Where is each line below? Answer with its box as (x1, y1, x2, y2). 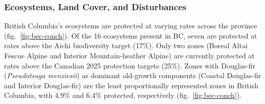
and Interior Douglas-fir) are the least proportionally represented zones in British (4, 80, 258, 90)
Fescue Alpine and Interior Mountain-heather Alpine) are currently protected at (4, 50, 255, 60)
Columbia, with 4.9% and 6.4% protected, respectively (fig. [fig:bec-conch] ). (4, 90, 242, 100)
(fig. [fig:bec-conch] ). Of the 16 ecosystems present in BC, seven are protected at (4, 30, 257, 41)
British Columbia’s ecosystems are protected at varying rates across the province (4, 20, 257, 31)
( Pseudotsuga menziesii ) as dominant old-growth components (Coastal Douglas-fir (4, 70, 261, 81)
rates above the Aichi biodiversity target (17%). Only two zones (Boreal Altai (4, 40, 248, 51)
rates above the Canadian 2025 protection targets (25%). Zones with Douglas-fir (4, 60, 256, 71)
